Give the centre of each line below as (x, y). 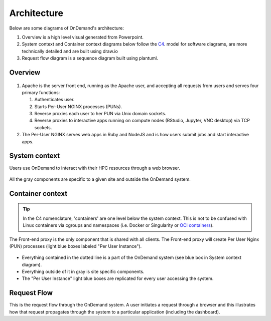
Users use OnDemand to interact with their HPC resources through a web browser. (95, 168)
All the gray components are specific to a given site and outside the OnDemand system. (100, 179)
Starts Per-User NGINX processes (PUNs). (78, 106)
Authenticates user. (54, 100)
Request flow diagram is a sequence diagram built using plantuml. (90, 58)
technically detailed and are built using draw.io (70, 51)
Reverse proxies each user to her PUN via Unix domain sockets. (100, 114)
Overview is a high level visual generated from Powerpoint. (83, 37)
